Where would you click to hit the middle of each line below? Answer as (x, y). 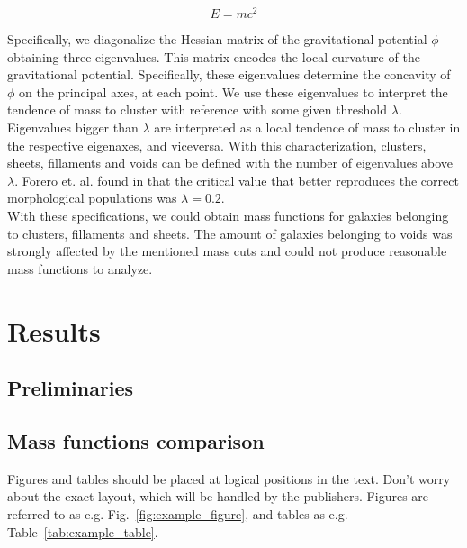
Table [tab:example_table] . (83, 531)
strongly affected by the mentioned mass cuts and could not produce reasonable (227, 251)
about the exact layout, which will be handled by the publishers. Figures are (218, 496)
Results (54, 330)
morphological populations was (92, 198)
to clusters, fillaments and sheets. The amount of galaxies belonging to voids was (230, 233)
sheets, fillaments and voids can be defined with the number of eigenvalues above (230, 163)
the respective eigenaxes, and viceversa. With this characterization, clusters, (217, 145)
